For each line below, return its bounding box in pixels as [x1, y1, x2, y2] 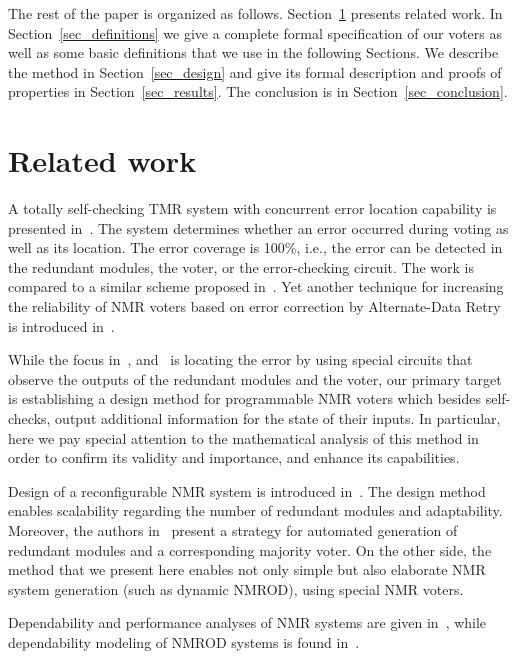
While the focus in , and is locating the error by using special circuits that [8, 349, 473, 370]
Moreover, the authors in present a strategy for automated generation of [8, 520, 458, 540]
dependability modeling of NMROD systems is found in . [8, 631, 360, 652]
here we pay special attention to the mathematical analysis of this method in [8, 427, 479, 448]
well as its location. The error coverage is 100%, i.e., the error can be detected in [8, 237, 503, 258]
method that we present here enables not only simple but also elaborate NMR [8, 559, 486, 580]
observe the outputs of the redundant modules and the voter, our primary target [8, 368, 502, 389]
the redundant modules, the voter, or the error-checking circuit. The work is [8, 256, 474, 277]
